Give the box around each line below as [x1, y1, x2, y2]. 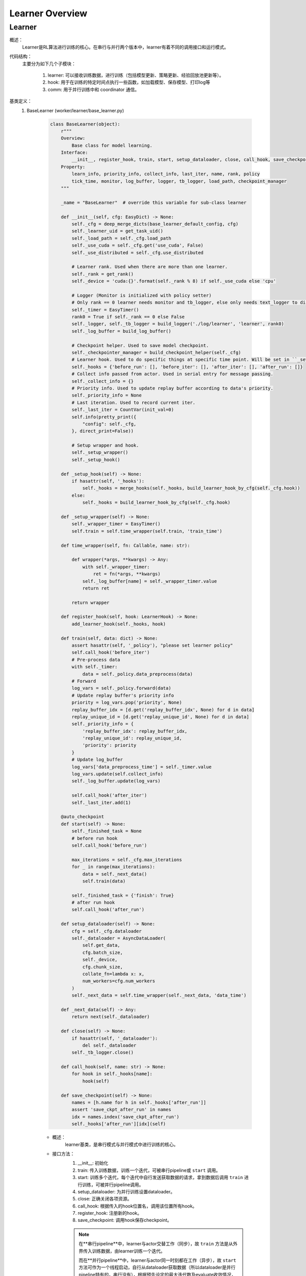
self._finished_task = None [71, 828, 142, 834]
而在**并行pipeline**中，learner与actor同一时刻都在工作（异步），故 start [79, 1257, 237, 1263]
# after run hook [71, 900, 115, 905]
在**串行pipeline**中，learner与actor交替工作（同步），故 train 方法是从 [79, 1241, 233, 1247]
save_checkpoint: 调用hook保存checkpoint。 [78, 1217, 172, 1223]
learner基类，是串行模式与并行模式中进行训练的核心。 [65, 1141, 178, 1147]
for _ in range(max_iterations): [71, 864, 156, 870]
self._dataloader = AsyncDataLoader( [71, 936, 166, 941]
